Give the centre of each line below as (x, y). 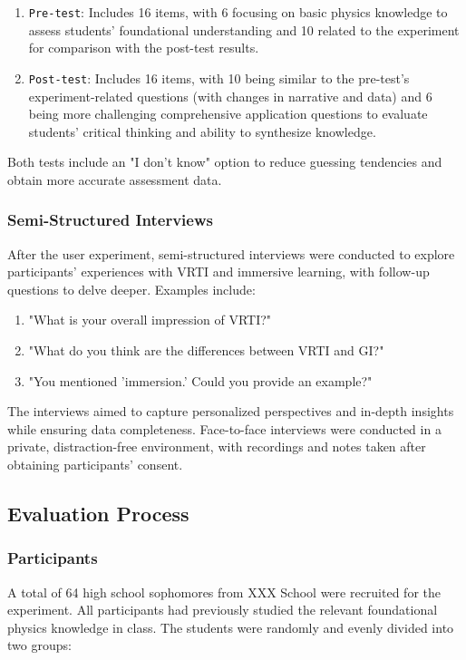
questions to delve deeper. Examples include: (131, 289)
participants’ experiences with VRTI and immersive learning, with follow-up (218, 272)
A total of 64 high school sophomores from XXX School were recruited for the (224, 592)
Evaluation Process (98, 514)
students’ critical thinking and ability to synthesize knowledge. (202, 131)
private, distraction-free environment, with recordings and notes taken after (217, 446)
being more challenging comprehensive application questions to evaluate (228, 114)
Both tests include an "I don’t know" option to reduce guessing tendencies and (225, 162)
